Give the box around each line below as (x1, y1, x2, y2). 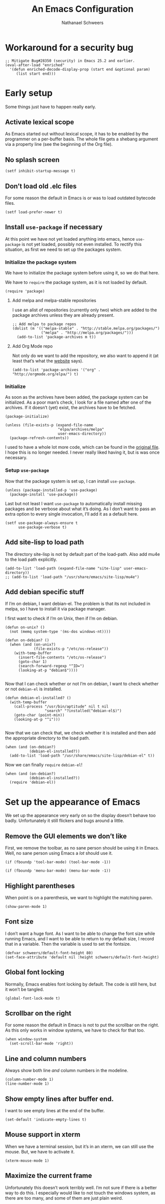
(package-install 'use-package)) (9, 492, 78, 497)
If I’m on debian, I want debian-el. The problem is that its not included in (5, 601, 151, 607)
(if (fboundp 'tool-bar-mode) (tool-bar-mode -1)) (5, 860, 111, 865)
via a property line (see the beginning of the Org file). (5, 141, 113, 147)
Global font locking (5, 968, 65, 977)
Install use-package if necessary (5, 223, 103, 231)
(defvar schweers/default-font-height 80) (5, 950, 93, 956)
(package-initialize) (5, 414, 50, 419)
